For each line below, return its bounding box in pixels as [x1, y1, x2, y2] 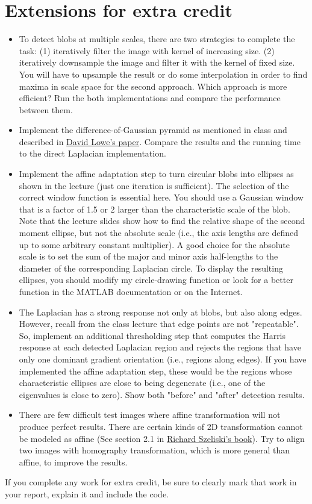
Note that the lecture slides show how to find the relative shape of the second [19, 214, 305, 227]
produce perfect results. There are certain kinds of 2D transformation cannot [19, 420, 303, 432]
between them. [19, 103, 73, 116]
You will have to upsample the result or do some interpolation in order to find [19, 67, 308, 80]
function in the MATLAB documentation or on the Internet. [19, 285, 243, 297]
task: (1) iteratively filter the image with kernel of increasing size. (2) [19, 44, 275, 57]
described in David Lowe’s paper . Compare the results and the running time [19, 135, 301, 148]
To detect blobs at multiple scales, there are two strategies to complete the [19, 33, 295, 45]
